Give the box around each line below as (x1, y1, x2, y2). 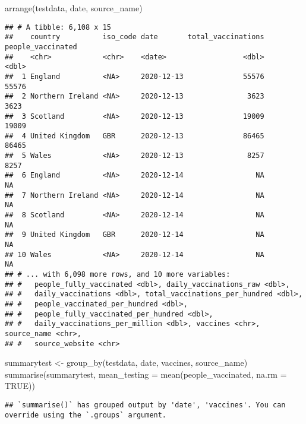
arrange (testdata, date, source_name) (5, 2, 143, 14)
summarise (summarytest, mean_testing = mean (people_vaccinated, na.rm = (5, 368, 287, 380)
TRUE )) (5, 379, 35, 392)
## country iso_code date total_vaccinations (5, 33, 264, 42)
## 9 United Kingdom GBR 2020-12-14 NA (5, 230, 264, 239)
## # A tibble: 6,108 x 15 (5, 23, 111, 31)
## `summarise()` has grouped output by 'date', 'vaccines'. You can (5, 401, 286, 410)
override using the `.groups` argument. (5, 410, 167, 419)
